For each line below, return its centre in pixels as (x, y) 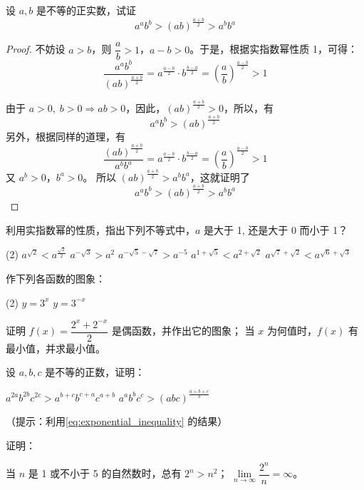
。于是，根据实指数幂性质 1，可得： (274, 49)
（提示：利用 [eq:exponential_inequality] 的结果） (117, 421)
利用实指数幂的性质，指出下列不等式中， (100, 229)
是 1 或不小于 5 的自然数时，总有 (105, 473)
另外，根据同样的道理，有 (66, 136)
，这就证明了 (220, 177)
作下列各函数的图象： (56, 279)
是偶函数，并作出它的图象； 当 (183, 331)
